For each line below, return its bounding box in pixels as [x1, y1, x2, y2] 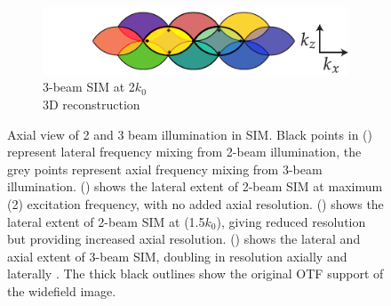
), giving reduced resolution [216, 212, 366, 230]
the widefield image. [7, 282, 116, 301]
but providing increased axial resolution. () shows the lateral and [7, 229, 361, 248]
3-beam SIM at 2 [43, 77, 135, 96]
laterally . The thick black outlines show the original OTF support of [7, 264, 384, 283]
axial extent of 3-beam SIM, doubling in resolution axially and [7, 246, 347, 265]
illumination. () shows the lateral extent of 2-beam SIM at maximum [7, 177, 383, 196]
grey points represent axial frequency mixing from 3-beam [7, 159, 323, 178]
